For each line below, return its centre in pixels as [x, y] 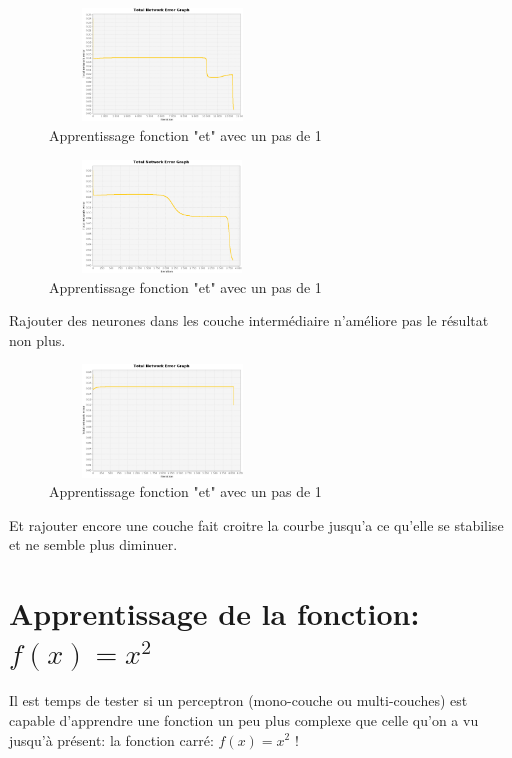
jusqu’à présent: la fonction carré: [111, 739]
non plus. [37, 339]
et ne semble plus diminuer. [93, 544]
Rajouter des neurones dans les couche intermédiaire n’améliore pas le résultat [249, 320]
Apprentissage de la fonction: [214, 613]
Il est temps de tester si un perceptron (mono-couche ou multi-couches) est [238, 700]
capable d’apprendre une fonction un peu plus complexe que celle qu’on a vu [244, 719]
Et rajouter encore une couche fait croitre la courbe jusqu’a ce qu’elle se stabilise [256, 524]
